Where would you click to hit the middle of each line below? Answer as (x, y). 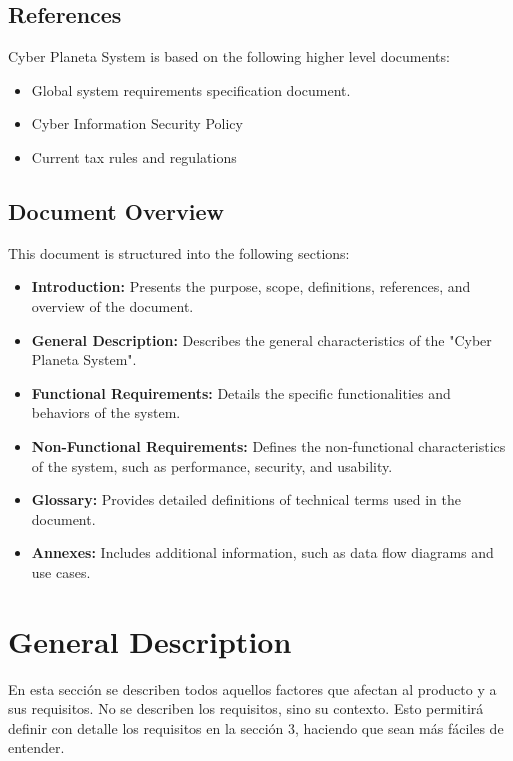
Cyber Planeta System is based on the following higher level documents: (229, 56)
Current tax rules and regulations (134, 156)
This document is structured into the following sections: (179, 252)
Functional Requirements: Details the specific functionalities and (241, 392)
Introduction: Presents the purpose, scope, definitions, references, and (251, 286)
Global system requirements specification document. (191, 89)
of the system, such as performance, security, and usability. (212, 465)
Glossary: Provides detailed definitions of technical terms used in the (246, 499)
